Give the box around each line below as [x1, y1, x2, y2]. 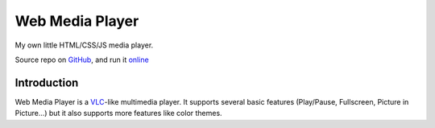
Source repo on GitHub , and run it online [14, 55, 149, 64]
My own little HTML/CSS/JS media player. [14, 40, 154, 50]
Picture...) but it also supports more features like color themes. [14, 109, 222, 118]
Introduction [14, 76, 79, 89]
